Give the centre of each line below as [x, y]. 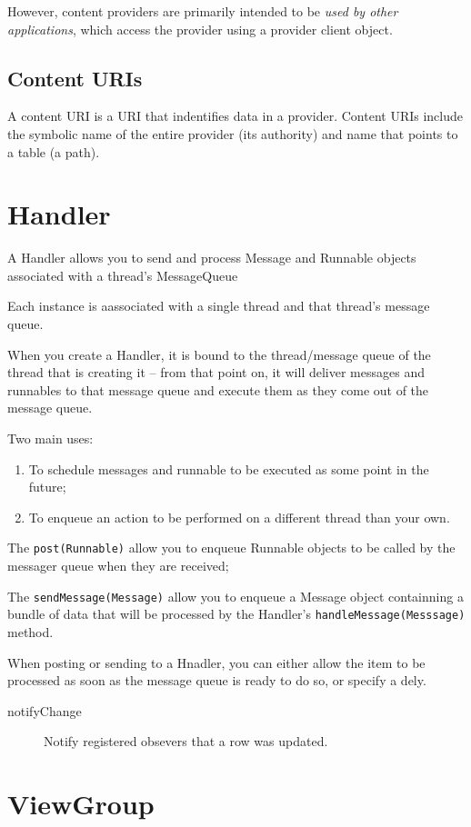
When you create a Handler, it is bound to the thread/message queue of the [219, 354]
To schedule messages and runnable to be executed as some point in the [229, 468]
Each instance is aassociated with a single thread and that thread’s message [219, 306]
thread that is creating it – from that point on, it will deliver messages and [216, 372]
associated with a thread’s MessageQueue [123, 275]
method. [30, 631]
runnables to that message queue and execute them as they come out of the [218, 389]
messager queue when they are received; [118, 566]
